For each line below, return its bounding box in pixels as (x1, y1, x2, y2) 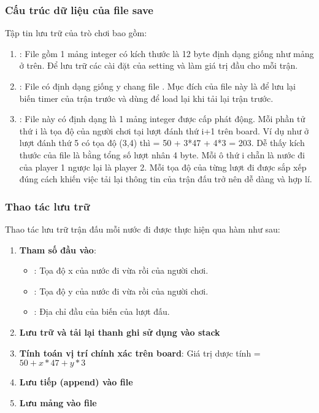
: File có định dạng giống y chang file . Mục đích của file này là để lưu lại (19, 80, 296, 92)
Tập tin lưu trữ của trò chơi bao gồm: (5, 26, 147, 39)
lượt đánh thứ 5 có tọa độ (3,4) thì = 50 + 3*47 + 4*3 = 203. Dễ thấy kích (19, 136, 305, 149)
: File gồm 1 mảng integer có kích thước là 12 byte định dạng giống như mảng (19, 47, 314, 60)
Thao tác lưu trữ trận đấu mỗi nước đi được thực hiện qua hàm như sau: (5, 222, 280, 235)
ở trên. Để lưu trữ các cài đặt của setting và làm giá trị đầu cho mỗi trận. (19, 59, 298, 72)
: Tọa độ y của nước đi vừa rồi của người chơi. (34, 284, 209, 297)
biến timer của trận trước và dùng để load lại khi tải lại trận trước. (19, 91, 274, 104)
